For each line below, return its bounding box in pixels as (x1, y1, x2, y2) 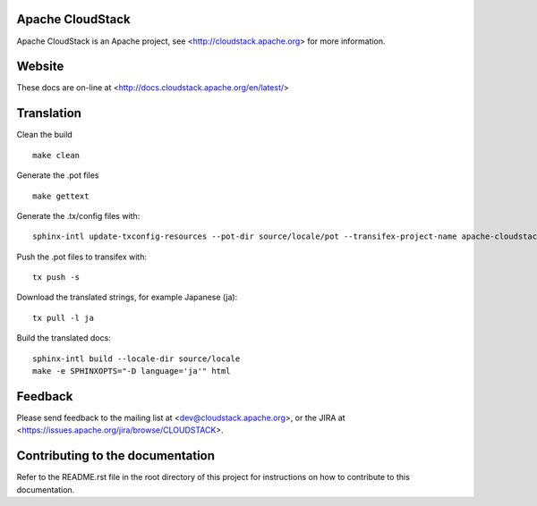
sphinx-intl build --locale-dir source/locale (32, 353, 241, 364)
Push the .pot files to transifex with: (16, 251, 148, 262)
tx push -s (32, 273, 81, 283)
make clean (32, 150, 81, 160)
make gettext (32, 190, 89, 201)
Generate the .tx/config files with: (16, 210, 141, 221)
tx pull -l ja (32, 313, 94, 323)
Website (16, 59, 64, 74)
